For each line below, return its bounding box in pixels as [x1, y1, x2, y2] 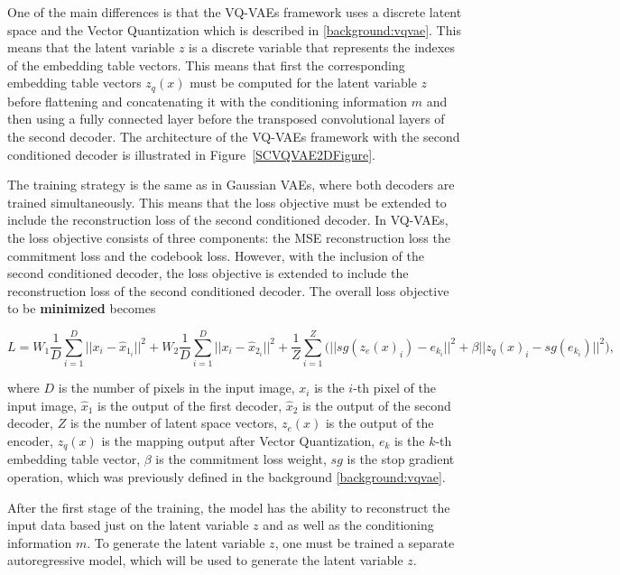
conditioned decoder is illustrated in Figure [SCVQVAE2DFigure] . [7, 144, 375, 163]
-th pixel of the [353, 378, 436, 397]
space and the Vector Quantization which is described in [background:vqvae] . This [7, 20, 461, 39]
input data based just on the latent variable [7, 515, 249, 534]
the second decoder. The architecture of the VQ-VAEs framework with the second [7, 127, 460, 146]
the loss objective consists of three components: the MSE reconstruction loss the [7, 227, 450, 246]
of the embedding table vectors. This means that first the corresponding [7, 55, 405, 74]
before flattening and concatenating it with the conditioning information [7, 91, 408, 110]
